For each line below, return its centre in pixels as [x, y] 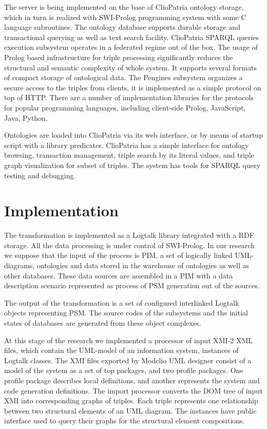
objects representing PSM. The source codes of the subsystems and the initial [126, 313]
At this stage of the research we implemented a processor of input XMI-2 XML [129, 340]
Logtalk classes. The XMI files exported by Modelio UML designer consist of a [128, 360]
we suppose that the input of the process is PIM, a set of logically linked [118, 255]
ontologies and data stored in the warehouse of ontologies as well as [143, 265]
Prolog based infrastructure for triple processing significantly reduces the [119, 57]
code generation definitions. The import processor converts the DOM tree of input [133, 390]
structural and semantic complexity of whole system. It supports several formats [130, 67]
